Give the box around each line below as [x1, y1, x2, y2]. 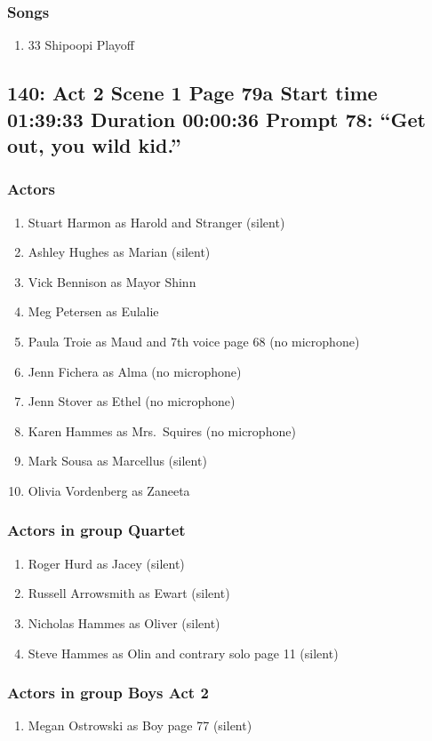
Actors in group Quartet [7, 519, 186, 541]
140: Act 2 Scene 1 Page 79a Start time [7, 79, 378, 107]
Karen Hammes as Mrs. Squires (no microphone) [28, 421, 296, 440]
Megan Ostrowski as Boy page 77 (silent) [28, 716, 252, 735]
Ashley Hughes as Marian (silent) [28, 243, 211, 261]
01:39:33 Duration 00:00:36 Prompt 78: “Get [7, 105, 426, 132]
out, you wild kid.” [7, 131, 181, 158]
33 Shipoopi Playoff [28, 36, 135, 54]
